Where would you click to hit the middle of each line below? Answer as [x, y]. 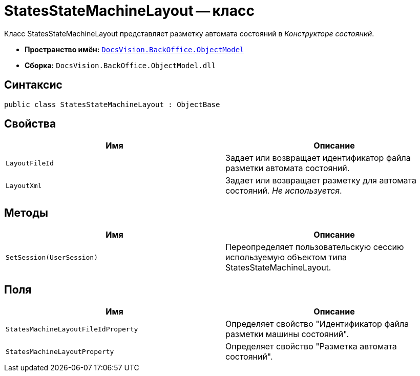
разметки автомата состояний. [288, 168]
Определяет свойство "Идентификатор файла [317, 324]
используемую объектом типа [286, 257]
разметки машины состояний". [287, 334]
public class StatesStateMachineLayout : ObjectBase [112, 104]
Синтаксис [33, 85]
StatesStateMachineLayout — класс [129, 11]
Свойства [30, 124]
